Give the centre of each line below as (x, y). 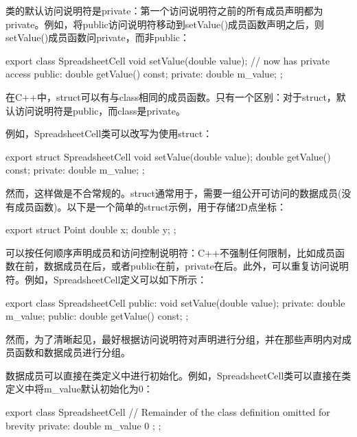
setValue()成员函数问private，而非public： (98, 37)
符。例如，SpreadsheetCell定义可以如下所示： (106, 279)
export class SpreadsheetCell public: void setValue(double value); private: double (175, 302)
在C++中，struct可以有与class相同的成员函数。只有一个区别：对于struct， (171, 96)
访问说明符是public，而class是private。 (100, 110)
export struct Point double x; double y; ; (91, 229)
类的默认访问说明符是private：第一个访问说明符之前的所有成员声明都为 (164, 10)
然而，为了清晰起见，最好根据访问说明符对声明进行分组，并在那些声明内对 (174, 339)
